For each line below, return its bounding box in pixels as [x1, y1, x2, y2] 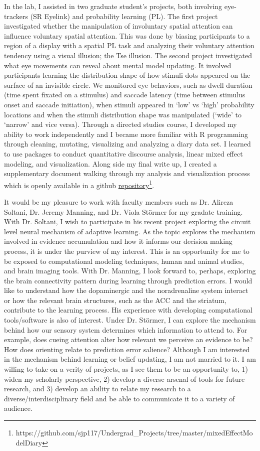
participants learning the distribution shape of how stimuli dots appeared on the [4, 70, 250, 80]
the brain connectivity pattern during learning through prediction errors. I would [4, 275, 252, 285]
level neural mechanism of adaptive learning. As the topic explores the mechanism [4, 226, 255, 236]
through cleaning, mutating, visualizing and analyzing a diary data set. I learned [4, 138, 251, 149]
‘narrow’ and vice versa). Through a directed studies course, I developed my [4, 119, 237, 129]
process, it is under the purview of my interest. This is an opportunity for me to [4, 245, 249, 256]
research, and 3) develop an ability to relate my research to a [4, 383, 191, 394]
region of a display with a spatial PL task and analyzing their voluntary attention [4, 40, 254, 51]
